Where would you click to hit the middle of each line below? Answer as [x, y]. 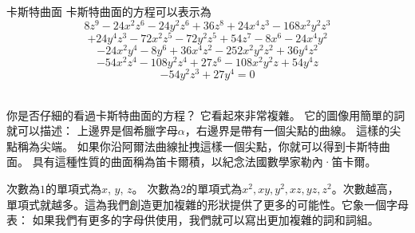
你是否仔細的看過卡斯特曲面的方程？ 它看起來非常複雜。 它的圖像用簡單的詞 [206, 115]
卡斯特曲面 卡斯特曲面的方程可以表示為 [109, 11]
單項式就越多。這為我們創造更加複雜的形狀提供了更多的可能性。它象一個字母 [207, 204]
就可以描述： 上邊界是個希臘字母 [92, 130]
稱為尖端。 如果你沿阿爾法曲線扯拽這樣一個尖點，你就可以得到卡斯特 [198, 146]
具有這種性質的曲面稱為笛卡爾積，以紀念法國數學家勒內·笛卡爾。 [204, 162]
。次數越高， [365, 188]
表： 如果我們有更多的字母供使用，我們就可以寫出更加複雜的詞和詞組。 [193, 220]
